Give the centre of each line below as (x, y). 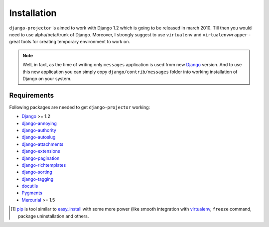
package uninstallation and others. (54, 216)
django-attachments (43, 144)
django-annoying (39, 123)
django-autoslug (39, 137)
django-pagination (41, 158)
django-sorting (37, 172)
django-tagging (38, 179)
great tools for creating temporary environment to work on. (70, 42)
